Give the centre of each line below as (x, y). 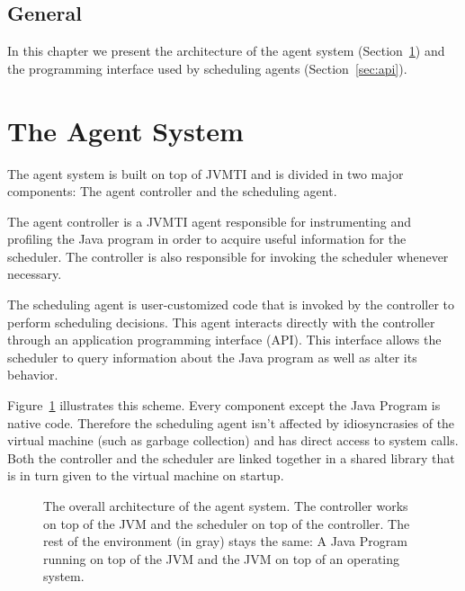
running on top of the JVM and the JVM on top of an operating (222, 558)
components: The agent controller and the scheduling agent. (172, 191)
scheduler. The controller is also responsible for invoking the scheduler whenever (228, 256)
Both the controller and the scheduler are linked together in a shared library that (231, 457)
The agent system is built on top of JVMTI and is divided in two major (206, 173)
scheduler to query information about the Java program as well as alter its (212, 357)
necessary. (35, 274)
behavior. (33, 375)
